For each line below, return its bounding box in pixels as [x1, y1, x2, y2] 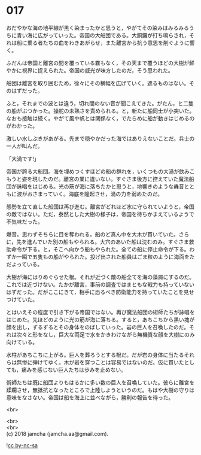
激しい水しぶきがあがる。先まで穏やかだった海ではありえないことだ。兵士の [6, 135, 195, 142]
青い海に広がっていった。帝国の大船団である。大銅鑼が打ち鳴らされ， [16, 31, 190, 39]
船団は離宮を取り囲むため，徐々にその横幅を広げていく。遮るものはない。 [6, 79, 190, 87]
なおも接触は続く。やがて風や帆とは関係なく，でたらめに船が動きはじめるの [6, 114, 195, 122]
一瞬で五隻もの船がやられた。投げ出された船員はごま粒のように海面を [16, 253, 190, 260]
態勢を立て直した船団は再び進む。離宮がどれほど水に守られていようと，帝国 [6, 203, 194, 210]
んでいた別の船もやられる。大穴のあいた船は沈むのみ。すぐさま [32, 238, 190, 245]
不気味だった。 [6, 218, 43, 225]
